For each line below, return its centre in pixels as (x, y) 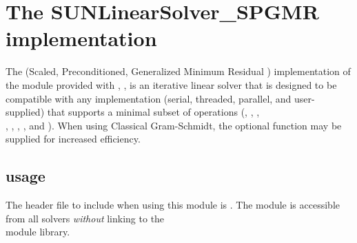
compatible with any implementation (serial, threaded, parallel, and (149, 98)
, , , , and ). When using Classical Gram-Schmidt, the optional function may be (174, 125)
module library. (38, 232)
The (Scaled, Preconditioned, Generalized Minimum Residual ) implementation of (178, 71)
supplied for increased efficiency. (73, 139)
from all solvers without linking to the (85, 218)
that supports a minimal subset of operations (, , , (153, 112)
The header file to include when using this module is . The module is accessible (173, 205)
